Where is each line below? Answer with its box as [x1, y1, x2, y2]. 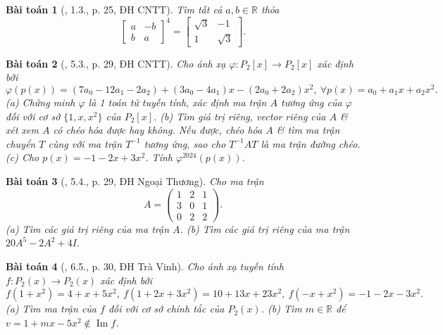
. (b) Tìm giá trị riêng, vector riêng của [154, 108, 326, 123]
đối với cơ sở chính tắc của [108, 301, 225, 316]
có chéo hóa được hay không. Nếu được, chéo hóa [53, 122, 263, 137]
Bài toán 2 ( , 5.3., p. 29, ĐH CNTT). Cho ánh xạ [6, 56, 226, 70]
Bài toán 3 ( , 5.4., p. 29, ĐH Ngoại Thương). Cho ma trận [6, 173, 264, 188]
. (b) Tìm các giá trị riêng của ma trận [180, 221, 350, 236]
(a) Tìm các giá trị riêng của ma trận [6, 221, 170, 236]
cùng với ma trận [48, 136, 123, 151]
